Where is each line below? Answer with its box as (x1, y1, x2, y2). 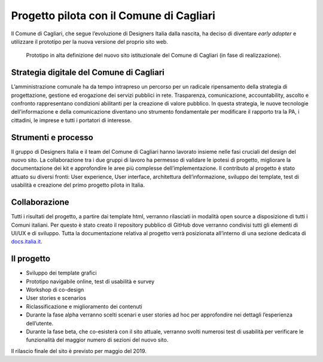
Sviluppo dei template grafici (26, 269, 97, 276)
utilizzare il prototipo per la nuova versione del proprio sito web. (11, 38, 169, 45)
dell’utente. (26, 320, 54, 327)
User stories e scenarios (26, 294, 87, 302)
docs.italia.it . (11, 238, 42, 245)
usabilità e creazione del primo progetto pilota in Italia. (11, 181, 145, 188)
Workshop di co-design (26, 286, 84, 293)
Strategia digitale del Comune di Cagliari (11, 68, 164, 78)
